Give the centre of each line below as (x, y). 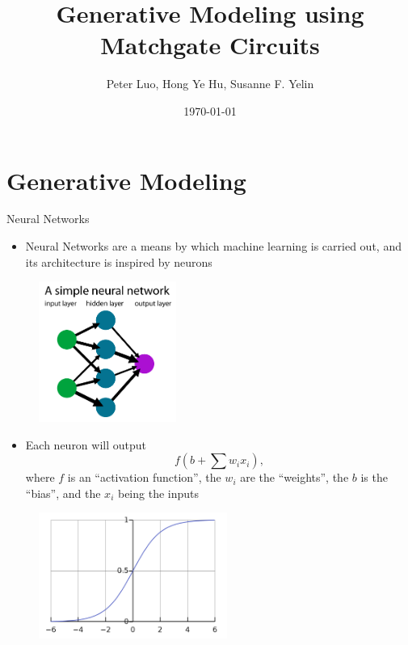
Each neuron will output (86, 444)
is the (374, 477)
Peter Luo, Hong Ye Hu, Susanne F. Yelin (210, 84)
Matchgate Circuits (210, 45)
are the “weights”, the (294, 477)
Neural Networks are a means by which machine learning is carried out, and (213, 246)
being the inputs (158, 493)
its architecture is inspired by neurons (119, 261)
